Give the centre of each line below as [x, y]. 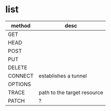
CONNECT [21, 76]
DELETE [17, 68]
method [21, 26]
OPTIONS [20, 84]
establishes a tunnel [63, 76]
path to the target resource [71, 92]
